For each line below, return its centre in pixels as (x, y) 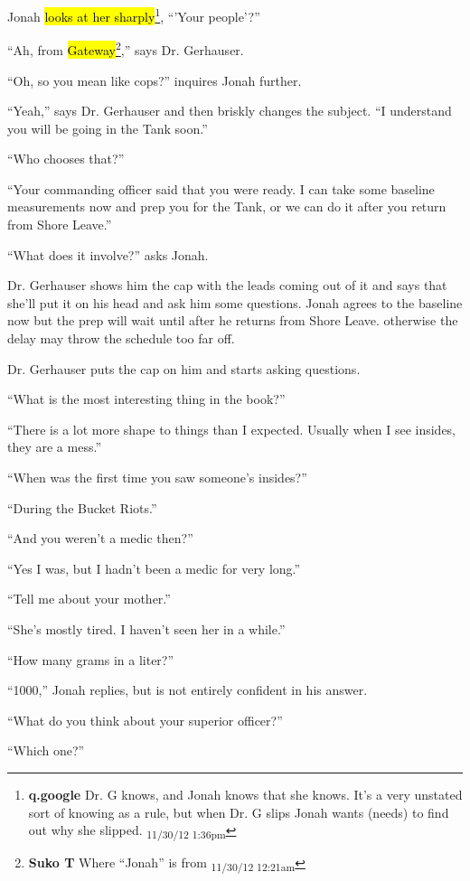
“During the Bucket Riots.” (82, 507)
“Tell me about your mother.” (89, 599)
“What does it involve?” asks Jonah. (108, 254)
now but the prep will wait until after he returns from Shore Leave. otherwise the (233, 320)
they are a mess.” (54, 447)
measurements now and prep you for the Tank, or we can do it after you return (227, 206)
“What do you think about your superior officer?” (145, 720)
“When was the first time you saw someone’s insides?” (157, 477)
